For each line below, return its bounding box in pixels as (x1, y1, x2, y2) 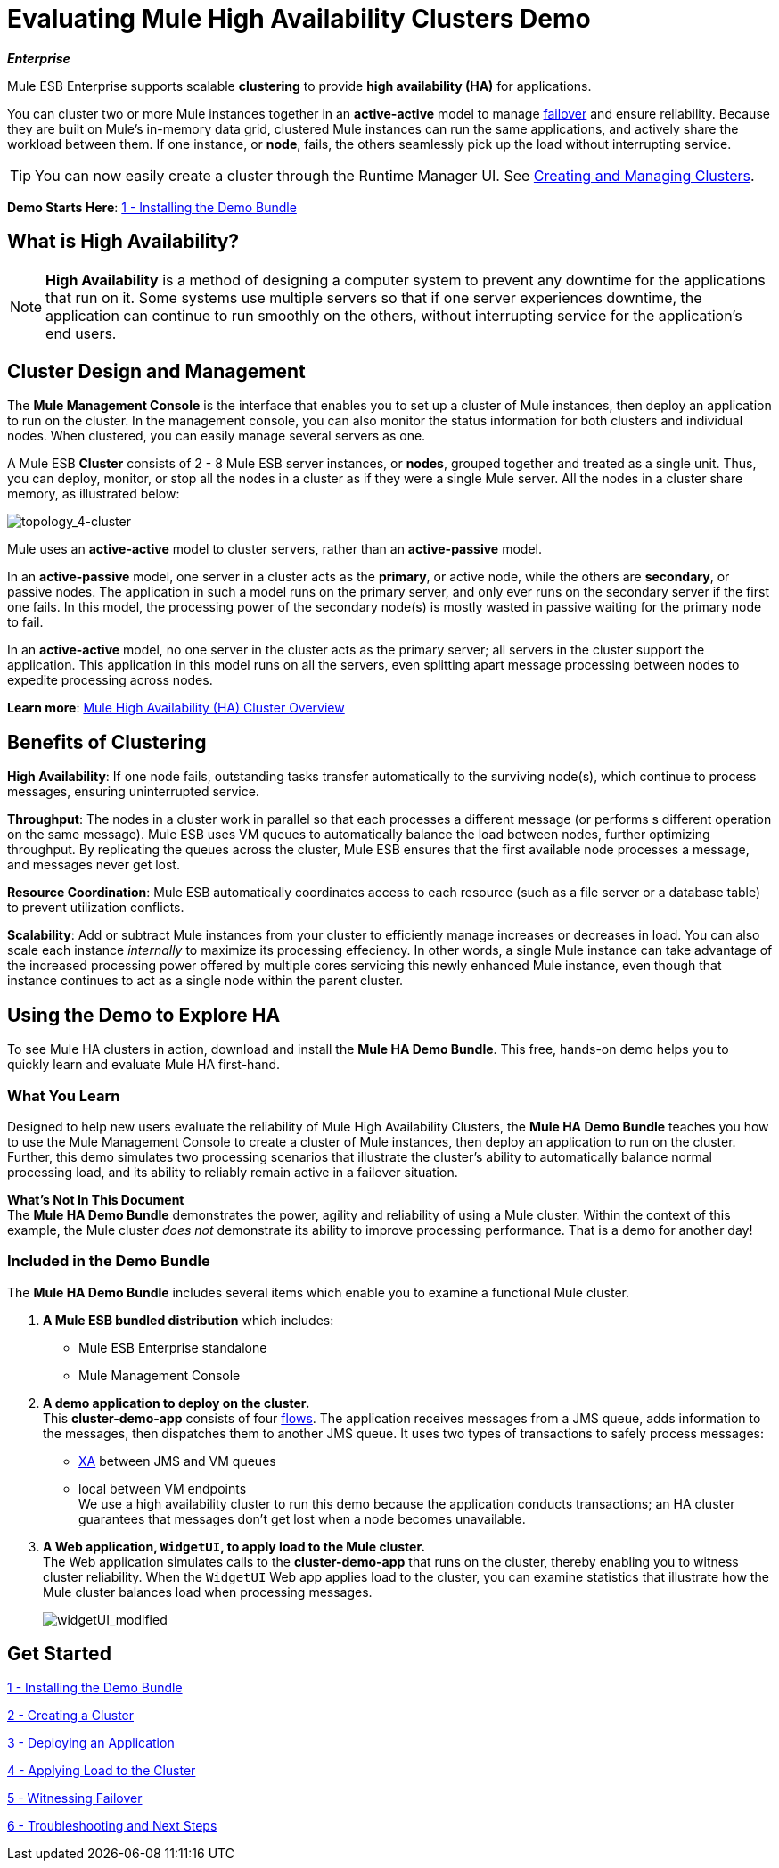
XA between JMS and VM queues (78, 1452, 276, 1469)
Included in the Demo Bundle (7, 1252, 210, 1271)
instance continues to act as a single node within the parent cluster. (7, 973, 404, 989)
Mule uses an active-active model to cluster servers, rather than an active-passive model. (7, 541, 542, 557)
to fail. (7, 614, 44, 630)
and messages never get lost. (7, 857, 180, 873)
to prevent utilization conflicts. (7, 900, 184, 916)
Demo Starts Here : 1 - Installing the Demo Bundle (7, 199, 297, 215)
